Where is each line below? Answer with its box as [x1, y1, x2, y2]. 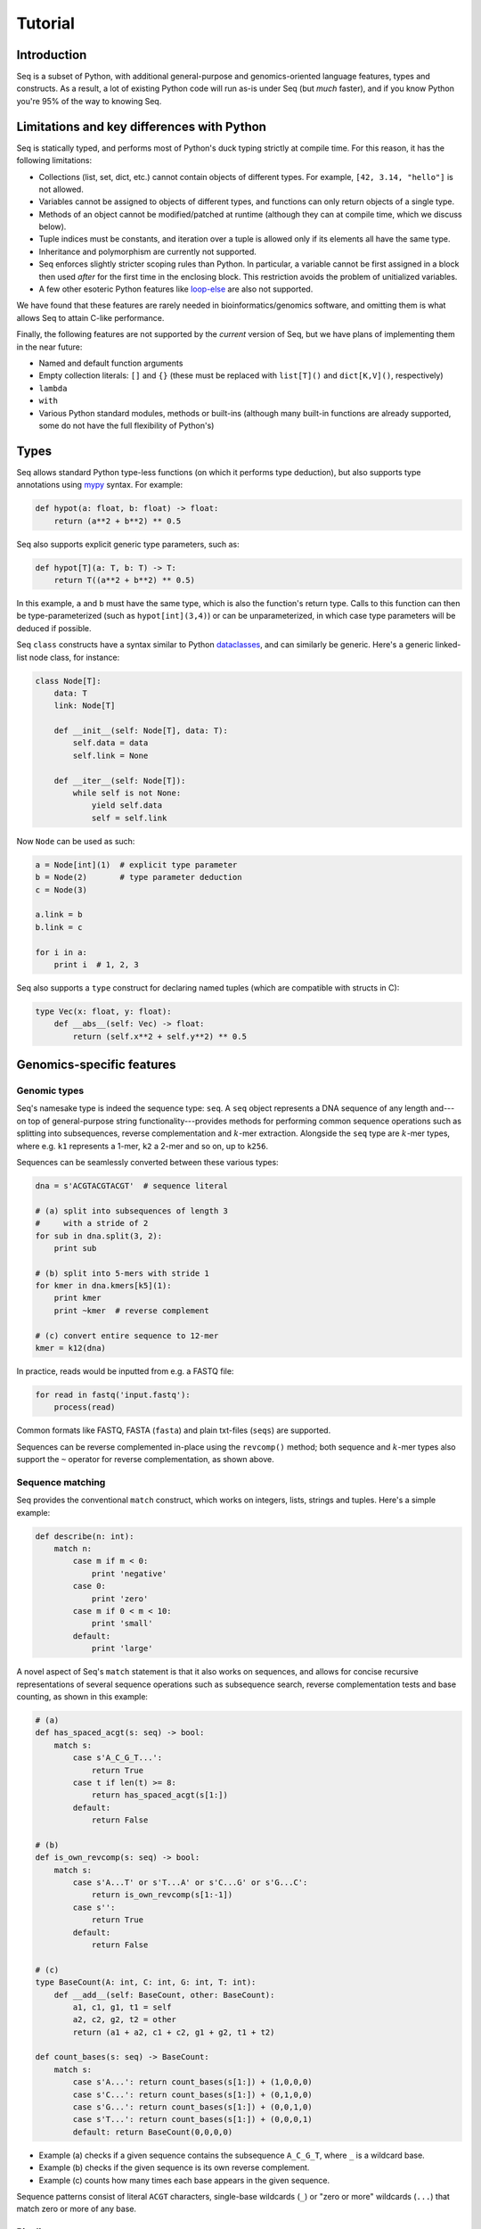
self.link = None [72, 750, 149, 761]
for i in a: [35, 947, 88, 958]
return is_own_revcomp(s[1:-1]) [91, 1890, 233, 1900]
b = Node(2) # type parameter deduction [35, 872, 242, 883]
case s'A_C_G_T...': [72, 1753, 163, 1763]
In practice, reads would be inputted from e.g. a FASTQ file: [16, 1366, 234, 1377]
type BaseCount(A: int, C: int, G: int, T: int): [35, 1978, 257, 1987]
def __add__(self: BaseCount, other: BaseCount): [53, 1989, 275, 2000]
